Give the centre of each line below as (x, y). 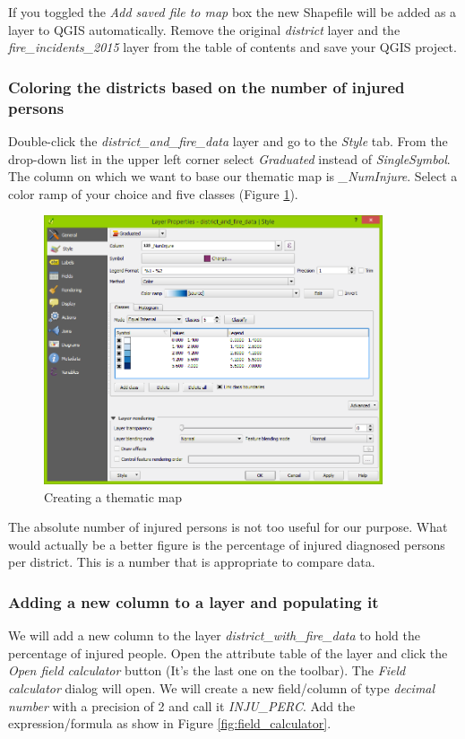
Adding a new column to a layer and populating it (194, 601)
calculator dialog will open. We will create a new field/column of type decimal (222, 688)
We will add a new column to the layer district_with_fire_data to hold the (214, 635)
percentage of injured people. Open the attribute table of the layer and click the (228, 652)
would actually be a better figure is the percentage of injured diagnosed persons (227, 544)
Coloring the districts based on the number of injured (207, 87)
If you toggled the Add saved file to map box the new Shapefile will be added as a (232, 12)
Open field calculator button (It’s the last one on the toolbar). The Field (207, 670)
